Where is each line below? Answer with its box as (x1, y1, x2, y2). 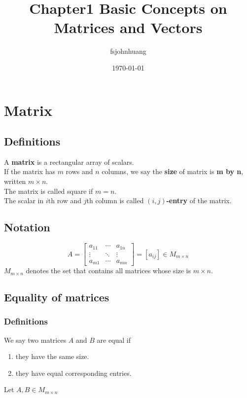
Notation (4, 219, 50, 235)
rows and (66, 166, 93, 177)
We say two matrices (4, 334, 67, 345)
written (4, 176, 26, 186)
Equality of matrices (4, 289, 109, 305)
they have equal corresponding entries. (15, 367, 132, 378)
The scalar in (4, 195, 44, 206)
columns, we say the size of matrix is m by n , (102, 166, 244, 177)
